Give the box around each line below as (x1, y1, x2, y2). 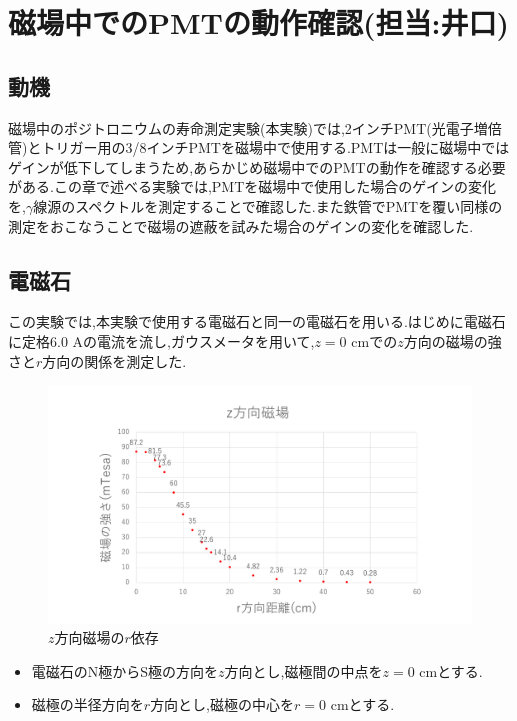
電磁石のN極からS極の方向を (31, 660, 219, 681)
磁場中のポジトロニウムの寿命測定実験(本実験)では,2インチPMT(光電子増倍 (8, 117, 502, 138)
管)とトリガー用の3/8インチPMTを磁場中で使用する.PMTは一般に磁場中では (8, 137, 510, 158)
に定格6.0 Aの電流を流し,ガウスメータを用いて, (8, 330, 315, 351)
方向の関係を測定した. (42, 350, 187, 371)
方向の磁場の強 (403, 330, 502, 351)
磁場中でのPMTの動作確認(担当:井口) (8, 2, 509, 43)
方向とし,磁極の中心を (150, 694, 295, 715)
